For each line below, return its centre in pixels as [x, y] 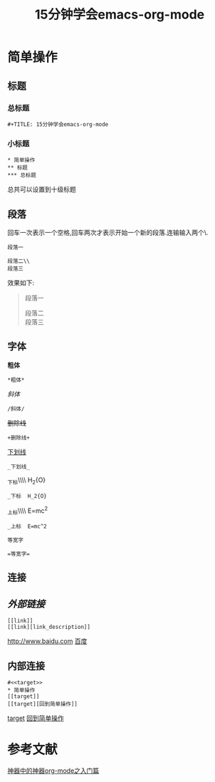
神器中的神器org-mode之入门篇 [53, 771]
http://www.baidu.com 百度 [47, 641]
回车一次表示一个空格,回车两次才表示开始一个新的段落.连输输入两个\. [108, 232]
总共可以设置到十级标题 [42, 189]
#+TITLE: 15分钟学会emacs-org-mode [58, 124]
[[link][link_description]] [49, 627]
